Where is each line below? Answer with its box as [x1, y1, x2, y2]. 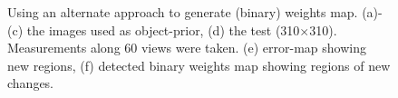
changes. [7, 73, 54, 93]
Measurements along [7, 38, 121, 57]
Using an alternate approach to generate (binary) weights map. [7, 3, 358, 21]
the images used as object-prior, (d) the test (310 [26, 20, 300, 39]
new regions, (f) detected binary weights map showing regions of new [7, 55, 391, 74]
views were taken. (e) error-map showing [141, 38, 366, 57]
